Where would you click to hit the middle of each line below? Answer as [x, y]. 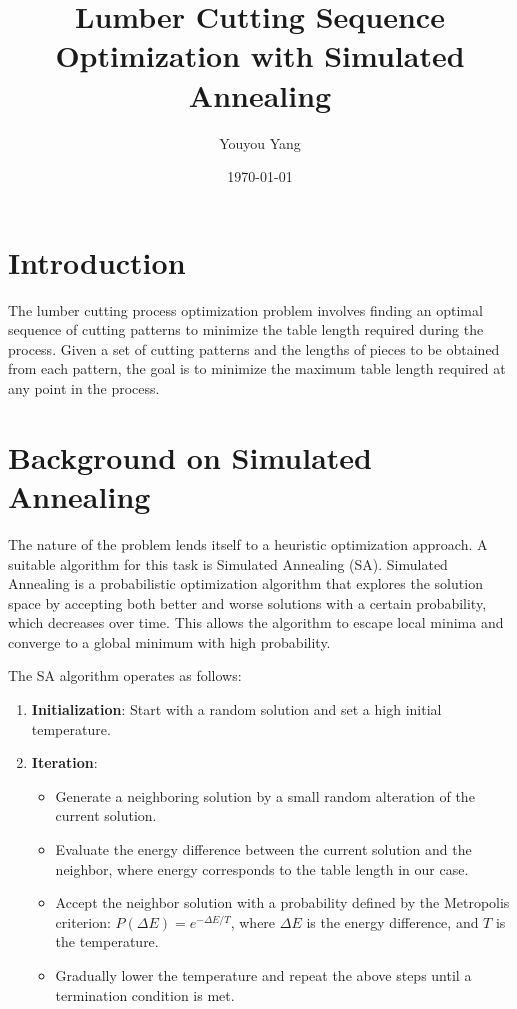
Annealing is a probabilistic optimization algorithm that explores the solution [245, 583]
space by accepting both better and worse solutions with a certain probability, [247, 602]
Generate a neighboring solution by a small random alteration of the [265, 795]
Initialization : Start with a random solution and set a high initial [236, 709]
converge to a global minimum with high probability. [169, 641]
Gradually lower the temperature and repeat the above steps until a [263, 975]
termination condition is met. [145, 994]
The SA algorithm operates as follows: [125, 675]
